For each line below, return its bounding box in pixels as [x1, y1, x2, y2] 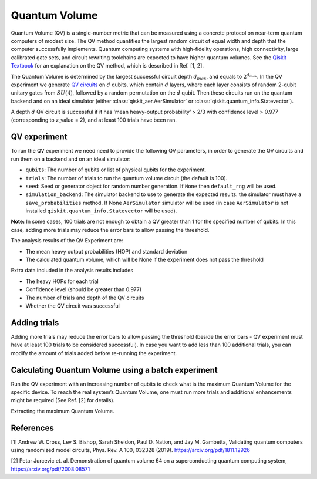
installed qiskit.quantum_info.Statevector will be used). [25, 207, 177, 214]
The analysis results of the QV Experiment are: [11, 237, 123, 244]
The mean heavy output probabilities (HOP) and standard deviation [25, 248, 188, 255]
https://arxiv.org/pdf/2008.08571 [11, 465, 90, 473]
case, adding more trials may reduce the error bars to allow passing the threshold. [11, 226, 210, 233]
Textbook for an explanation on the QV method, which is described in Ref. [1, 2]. [11, 62, 204, 69]
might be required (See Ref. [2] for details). [11, 397, 115, 404]
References [11, 423, 54, 433]
